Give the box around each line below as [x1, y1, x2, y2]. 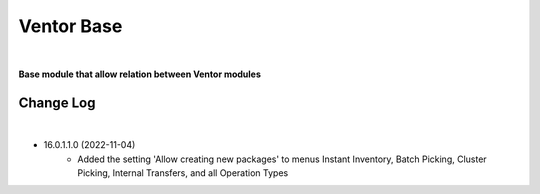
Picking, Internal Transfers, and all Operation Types [77, 167, 289, 179]
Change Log [18, 94, 96, 111]
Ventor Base [18, 15, 123, 37]
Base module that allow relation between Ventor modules [18, 68, 262, 80]
